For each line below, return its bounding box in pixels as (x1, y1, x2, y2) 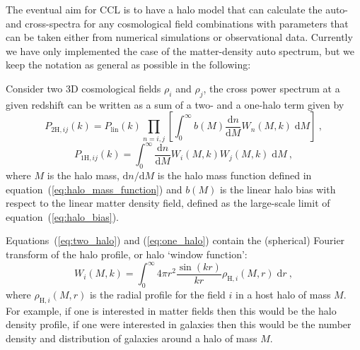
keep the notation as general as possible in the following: (6, 57, 251, 72)
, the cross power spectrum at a (203, 80, 340, 95)
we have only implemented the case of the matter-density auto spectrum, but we (6, 43, 354, 58)
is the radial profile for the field (89, 286, 226, 301)
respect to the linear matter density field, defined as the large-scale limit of (6, 195, 330, 210)
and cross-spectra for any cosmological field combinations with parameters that (6, 16, 349, 30)
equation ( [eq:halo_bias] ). (6, 209, 119, 224)
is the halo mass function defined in (157, 167, 312, 182)
